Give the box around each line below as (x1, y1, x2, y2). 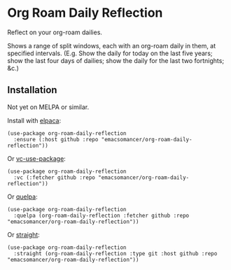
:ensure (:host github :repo (13, 136, 99, 143)
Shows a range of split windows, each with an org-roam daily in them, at (7, 41, 216, 50)
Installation (7, 84, 57, 96)
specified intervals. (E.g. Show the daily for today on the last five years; (7, 49, 213, 57)
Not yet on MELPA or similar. (7, 103, 90, 111)
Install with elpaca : (7, 116, 62, 125)
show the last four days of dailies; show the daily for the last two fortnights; (7, 56, 225, 64)
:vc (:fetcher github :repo (13, 173, 96, 181)
